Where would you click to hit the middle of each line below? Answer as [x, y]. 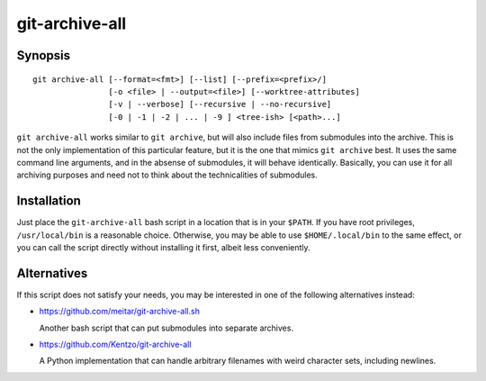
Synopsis [44, 55]
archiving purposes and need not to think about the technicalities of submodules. [167, 175]
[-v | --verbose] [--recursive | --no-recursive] [220, 104]
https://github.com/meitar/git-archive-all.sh [119, 312]
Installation [49, 201]
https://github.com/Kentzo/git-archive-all [115, 345]
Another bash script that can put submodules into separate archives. [166, 328]
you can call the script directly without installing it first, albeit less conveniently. [163, 247]
